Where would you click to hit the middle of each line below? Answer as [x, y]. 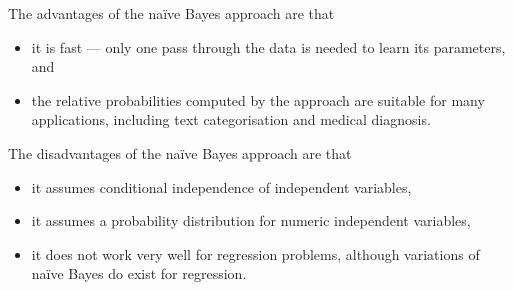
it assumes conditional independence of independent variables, [221, 186]
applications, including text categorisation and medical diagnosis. [231, 119]
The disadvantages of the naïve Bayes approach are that [180, 152]
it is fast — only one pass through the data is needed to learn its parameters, [268, 46]
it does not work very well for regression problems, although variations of [255, 253]
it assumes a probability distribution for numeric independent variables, [251, 220]
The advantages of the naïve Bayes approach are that [171, 13]
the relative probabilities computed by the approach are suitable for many [258, 99]
